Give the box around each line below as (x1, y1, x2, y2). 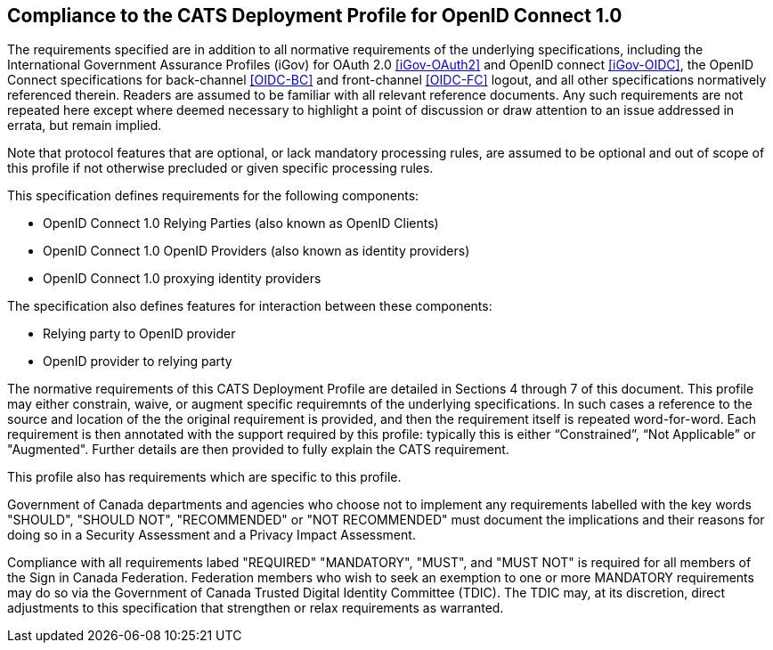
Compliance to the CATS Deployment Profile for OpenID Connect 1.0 (7, 4, 622, 27)
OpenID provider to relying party (43, 353, 232, 370)
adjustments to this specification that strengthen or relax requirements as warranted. (7, 600, 504, 616)
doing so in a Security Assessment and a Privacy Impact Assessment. (7, 527, 416, 543)
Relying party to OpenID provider (43, 326, 236, 342)
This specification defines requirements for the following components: (7, 188, 419, 204)
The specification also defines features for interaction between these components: (7, 298, 492, 314)
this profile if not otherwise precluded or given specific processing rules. (7, 160, 434, 176)
